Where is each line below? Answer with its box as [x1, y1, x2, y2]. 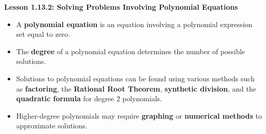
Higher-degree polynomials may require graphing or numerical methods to [16, 110, 262, 121]
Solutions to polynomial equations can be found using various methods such [16, 73, 255, 83]
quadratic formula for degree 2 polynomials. [16, 93, 162, 104]
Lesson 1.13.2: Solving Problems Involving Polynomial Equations [4, 2, 238, 12]
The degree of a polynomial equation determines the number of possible [16, 46, 245, 56]
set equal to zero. [16, 29, 70, 39]
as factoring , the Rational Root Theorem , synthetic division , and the [16, 83, 256, 94]
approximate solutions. [16, 120, 88, 131]
